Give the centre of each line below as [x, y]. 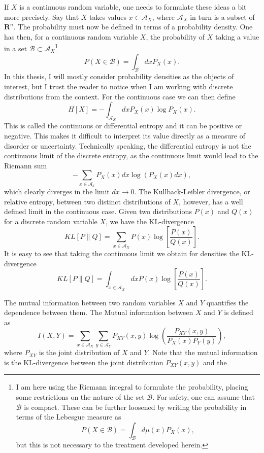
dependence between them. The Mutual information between [99, 312]
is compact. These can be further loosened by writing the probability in [135, 407]
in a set [16, 48]
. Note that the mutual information [203, 352]
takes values [108, 16]
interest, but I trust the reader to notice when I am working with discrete [119, 86]
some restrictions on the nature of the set [80, 396]
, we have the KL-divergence [150, 221]
